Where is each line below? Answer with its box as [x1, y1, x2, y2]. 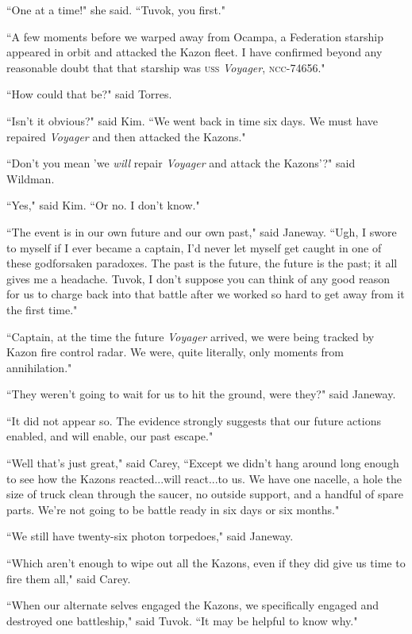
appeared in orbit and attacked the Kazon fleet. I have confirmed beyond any [6, 44, 383, 60]
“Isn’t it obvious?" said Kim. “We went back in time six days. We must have [6, 112, 379, 129]
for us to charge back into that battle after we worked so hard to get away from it [6, 286, 405, 302]
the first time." [6, 301, 78, 317]
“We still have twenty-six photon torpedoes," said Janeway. [6, 528, 294, 544]
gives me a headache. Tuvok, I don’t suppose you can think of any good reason [6, 270, 390, 286]
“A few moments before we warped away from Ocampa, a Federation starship [6, 28, 384, 44]
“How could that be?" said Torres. [6, 86, 172, 102]
